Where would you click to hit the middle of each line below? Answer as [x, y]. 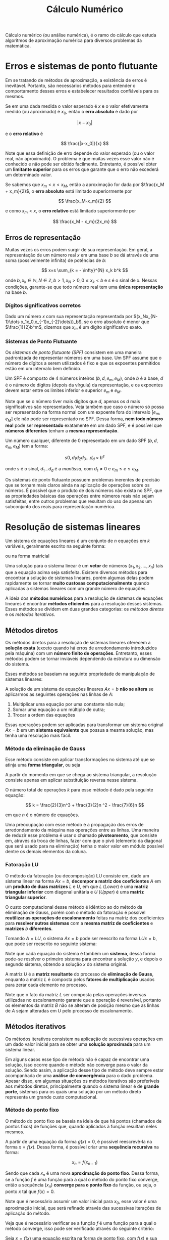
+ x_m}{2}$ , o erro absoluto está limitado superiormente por [69, 191]
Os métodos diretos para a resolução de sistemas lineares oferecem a [78, 643]
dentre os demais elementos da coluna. [46, 852]
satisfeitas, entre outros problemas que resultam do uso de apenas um [79, 501]
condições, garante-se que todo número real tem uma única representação [84, 287]
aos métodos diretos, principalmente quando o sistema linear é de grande [82, 1086]
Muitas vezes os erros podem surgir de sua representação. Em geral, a [79, 250]
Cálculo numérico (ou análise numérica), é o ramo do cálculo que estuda [81, 35]
